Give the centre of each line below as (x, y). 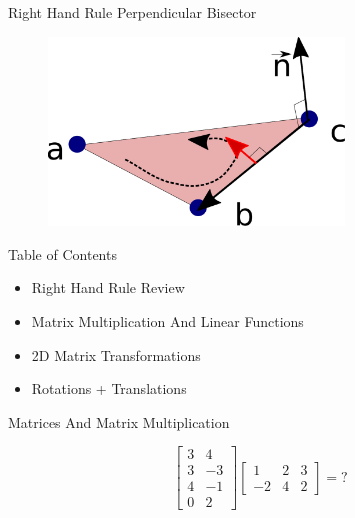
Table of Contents (62, 253)
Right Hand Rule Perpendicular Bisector (132, 12)
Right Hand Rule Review (108, 287)
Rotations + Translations (109, 388)
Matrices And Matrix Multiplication (119, 421)
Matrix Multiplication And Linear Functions (167, 320)
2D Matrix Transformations (116, 354)
